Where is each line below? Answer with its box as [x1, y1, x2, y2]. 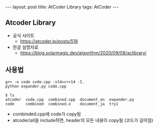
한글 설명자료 [12, 44, 39, 50]
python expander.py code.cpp [5, 84, 67, 89]
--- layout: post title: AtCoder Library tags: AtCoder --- [5, 4, 119, 10]
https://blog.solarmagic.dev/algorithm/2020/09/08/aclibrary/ [20, 49, 147, 56]
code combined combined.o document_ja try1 [5, 101, 119, 106]
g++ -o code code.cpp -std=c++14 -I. [5, 79, 85, 84]
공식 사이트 [12, 32, 35, 38]
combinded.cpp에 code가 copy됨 [12, 111, 81, 117]
